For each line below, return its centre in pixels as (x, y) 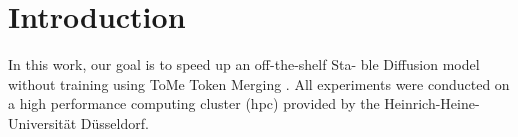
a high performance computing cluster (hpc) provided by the (194, 103)
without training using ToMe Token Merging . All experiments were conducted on (259, 83)
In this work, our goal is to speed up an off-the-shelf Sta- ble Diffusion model (244, 64)
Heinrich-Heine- (432, 103)
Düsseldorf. (114, 122)
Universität (42, 122)
